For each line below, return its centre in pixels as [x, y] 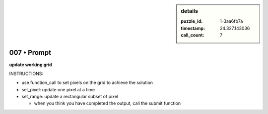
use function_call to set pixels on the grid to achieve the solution [87, 83]
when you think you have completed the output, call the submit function [107, 103]
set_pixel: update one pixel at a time [58, 89]
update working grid [31, 65]
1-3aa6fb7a [232, 21]
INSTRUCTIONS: [26, 74]
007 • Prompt [30, 53]
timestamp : [193, 28]
